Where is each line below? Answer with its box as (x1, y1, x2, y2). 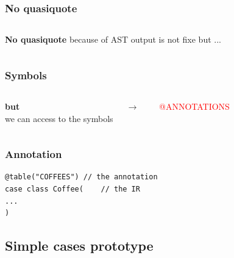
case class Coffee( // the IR (5, 185, 140, 194)
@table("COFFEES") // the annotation (5, 173, 158, 182)
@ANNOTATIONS (158, 100, 230, 113)
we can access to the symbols (5, 112, 113, 124)
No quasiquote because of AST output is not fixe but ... (5, 33, 221, 46)
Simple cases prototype (5, 236, 154, 255)
